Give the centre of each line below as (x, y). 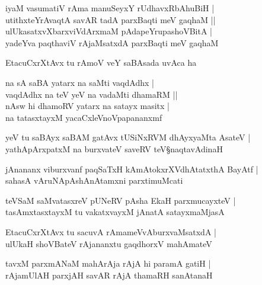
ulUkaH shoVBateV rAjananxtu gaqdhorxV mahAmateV (109, 243)
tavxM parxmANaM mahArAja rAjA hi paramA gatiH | (108, 263)
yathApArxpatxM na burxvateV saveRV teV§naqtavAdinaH (114, 148)
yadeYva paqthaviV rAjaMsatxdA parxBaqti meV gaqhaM (112, 42)
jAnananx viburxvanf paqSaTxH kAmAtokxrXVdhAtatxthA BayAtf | (132, 169)
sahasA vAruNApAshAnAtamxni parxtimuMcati (94, 180)
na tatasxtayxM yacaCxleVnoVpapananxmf (84, 117)
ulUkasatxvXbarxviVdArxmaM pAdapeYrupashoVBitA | (109, 31)
